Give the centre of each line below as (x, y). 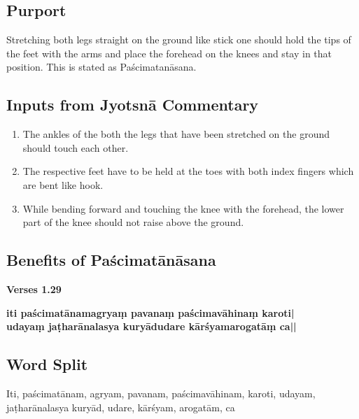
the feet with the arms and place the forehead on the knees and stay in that (169, 53)
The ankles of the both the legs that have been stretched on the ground (176, 134)
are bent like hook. (63, 184)
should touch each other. (76, 147)
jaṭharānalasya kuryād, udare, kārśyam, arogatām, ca (121, 407)
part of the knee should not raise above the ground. (133, 222)
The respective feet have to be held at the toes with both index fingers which (188, 171)
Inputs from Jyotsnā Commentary (133, 105)
